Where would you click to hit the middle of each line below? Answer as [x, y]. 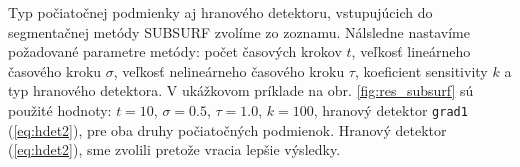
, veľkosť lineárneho [411, 51]
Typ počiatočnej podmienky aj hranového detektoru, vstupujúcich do [220, 12]
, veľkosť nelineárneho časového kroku [229, 70]
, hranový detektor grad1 [390, 109]
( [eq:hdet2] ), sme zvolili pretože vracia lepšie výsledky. [174, 149]
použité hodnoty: [60, 109]
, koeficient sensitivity [421, 70]
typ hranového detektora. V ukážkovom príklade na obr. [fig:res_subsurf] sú [241, 90]
